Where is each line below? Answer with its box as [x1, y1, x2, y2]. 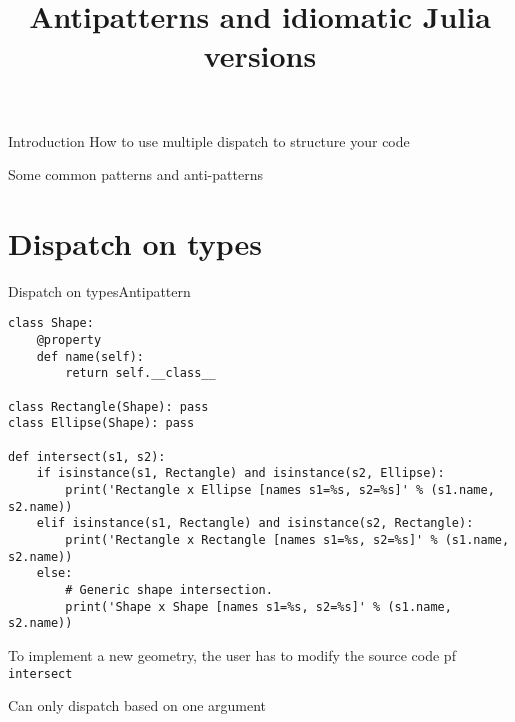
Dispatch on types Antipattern [8, 280, 191, 301]
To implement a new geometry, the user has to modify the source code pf [8, 644, 456, 665]
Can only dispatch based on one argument [8, 695, 267, 716]
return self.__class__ [65, 366, 216, 381]
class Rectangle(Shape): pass [8, 399, 209, 414]
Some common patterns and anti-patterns [8, 164, 263, 185]
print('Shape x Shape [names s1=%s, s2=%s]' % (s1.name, [65, 599, 452, 614]
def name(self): [36, 349, 145, 364]
